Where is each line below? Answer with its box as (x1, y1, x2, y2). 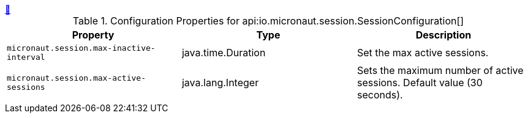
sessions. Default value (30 (356, 76, 483, 89)
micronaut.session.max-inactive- (7, 43, 156, 53)
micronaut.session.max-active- (7, 73, 146, 83)
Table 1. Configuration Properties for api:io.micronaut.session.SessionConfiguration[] (72, 15, 464, 27)
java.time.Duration (181, 46, 266, 59)
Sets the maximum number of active (356, 64, 524, 76)
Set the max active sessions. (356, 46, 489, 59)
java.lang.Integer (181, 76, 259, 89)
